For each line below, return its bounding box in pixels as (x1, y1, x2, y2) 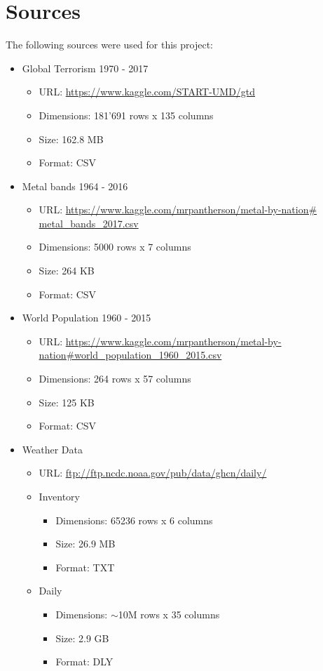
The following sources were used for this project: (6, 37, 214, 52)
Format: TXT (55, 559, 115, 574)
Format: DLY (55, 654, 114, 669)
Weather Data (22, 441, 83, 456)
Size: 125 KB (39, 394, 95, 409)
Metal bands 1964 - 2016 (22, 178, 128, 193)
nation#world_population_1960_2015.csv (39, 347, 222, 362)
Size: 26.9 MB (55, 536, 116, 551)
